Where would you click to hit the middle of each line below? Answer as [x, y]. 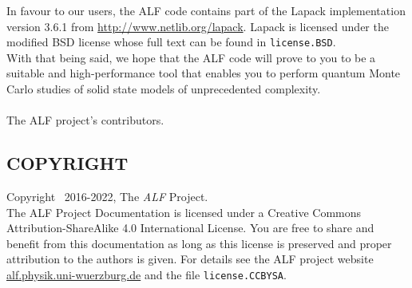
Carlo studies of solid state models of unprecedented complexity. [164, 89]
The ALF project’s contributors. [85, 120]
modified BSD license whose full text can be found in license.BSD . [171, 42]
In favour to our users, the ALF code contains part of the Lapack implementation [206, 10]
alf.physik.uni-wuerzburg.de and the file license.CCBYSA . [147, 274]
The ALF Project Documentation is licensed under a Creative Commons [184, 212]
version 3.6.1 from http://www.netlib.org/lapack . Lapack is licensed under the [198, 26]
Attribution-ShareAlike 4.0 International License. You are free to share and [190, 228]
